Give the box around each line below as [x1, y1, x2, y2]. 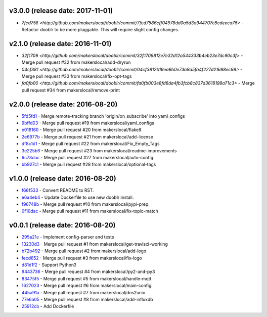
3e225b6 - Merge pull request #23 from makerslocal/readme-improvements [21, 147, 177, 153]
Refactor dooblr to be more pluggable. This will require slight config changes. [21, 26, 179, 32]
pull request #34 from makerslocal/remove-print [21, 87, 120, 93]
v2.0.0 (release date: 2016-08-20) [9, 100, 118, 108]
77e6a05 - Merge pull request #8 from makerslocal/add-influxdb [21, 296, 153, 302]
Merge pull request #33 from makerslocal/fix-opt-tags [21, 73, 132, 79]
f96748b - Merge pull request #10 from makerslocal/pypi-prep [21, 201, 149, 207]
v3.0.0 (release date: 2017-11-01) [9, 6, 113, 15]
